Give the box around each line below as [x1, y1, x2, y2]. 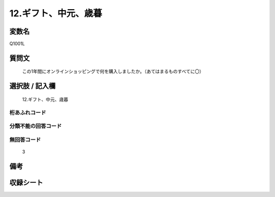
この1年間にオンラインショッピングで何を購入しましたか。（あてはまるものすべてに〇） [22, 68, 204, 75]
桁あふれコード [9, 109, 46, 116]
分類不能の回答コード [9, 122, 62, 130]
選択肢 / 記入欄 [9, 82, 56, 90]
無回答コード [9, 136, 41, 143]
